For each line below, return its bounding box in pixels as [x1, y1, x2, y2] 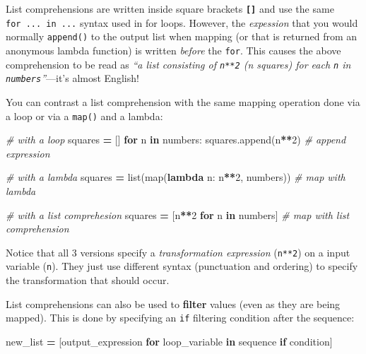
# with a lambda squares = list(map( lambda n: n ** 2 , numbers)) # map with [6, 170, 346, 184]
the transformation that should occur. [6, 273, 170, 288]
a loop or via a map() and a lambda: [6, 108, 163, 123]
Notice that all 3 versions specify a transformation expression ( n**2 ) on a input [6, 244, 350, 259]
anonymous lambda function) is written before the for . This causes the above [6, 42, 341, 57]
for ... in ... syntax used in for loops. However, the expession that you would [6, 15, 358, 30]
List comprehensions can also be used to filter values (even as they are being [6, 296, 341, 311]
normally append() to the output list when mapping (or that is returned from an [6, 29, 358, 44]
